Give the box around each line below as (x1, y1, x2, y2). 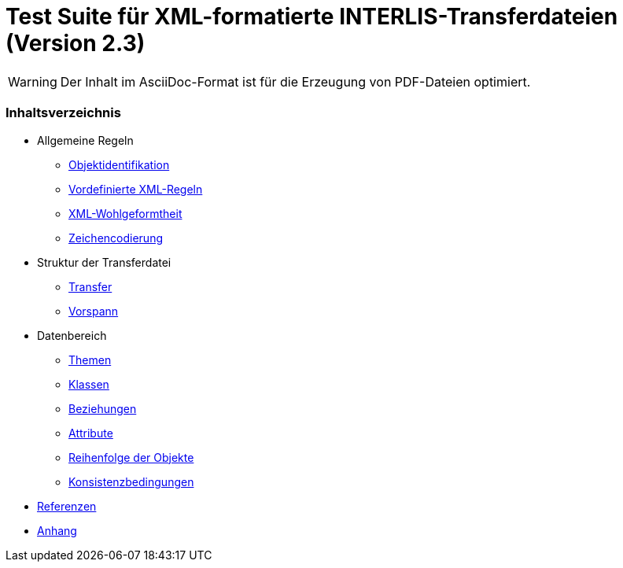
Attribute (68, 426, 113, 440)
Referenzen (37, 499, 97, 513)
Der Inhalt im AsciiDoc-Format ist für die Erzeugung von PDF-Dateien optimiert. (60, 73, 531, 90)
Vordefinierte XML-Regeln (68, 182, 203, 196)
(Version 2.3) (6, 30, 146, 57)
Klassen (68, 377, 109, 391)
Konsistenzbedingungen (68, 474, 194, 489)
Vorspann (68, 304, 119, 318)
